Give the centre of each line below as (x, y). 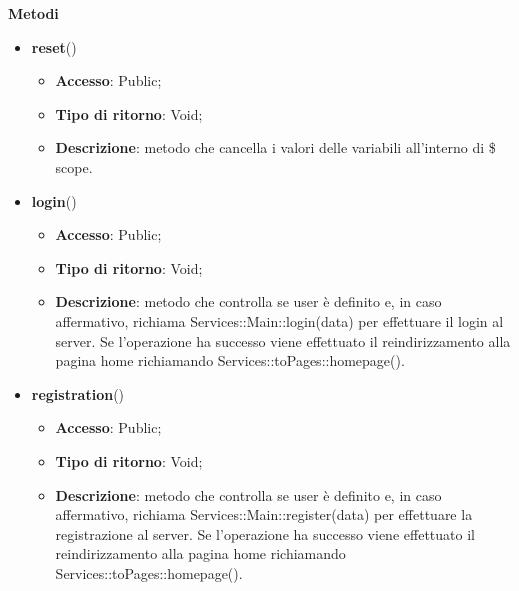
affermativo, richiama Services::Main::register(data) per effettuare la (264, 514)
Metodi (33, 13)
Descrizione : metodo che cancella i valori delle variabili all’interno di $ (275, 147)
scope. (74, 166)
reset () (54, 46)
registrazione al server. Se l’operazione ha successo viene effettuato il (265, 533)
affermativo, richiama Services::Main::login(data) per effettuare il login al (279, 320)
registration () (78, 393)
